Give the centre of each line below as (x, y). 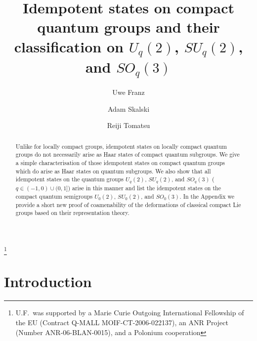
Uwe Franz (128, 92)
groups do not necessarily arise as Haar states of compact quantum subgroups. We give (128, 154)
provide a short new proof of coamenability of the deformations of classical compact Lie (128, 204)
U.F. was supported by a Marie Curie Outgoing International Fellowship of (130, 313)
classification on (69, 46)
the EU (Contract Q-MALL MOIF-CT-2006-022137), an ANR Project (122, 322)
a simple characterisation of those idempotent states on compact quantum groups (120, 163)
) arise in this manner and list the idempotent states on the (144, 188)
